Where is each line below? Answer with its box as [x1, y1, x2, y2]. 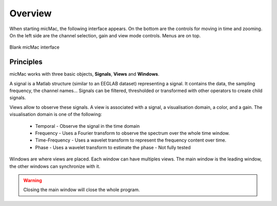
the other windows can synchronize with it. [9, 163, 101, 169]
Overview [9, 8, 52, 19]
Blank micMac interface [9, 44, 60, 51]
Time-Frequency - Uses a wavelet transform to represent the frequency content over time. [35, 137, 227, 143]
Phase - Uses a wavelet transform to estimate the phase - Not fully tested [35, 144, 191, 150]
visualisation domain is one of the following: [9, 111, 102, 118]
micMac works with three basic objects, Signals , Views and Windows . [9, 71, 160, 77]
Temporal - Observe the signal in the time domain [35, 123, 140, 129]
